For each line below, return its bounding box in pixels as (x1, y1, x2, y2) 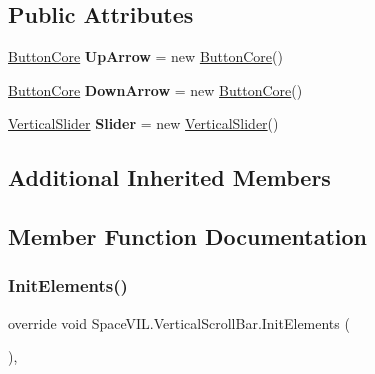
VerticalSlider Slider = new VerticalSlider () (8, 113, 279, 134)
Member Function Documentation (8, 221, 368, 252)
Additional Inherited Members (8, 162, 331, 193)
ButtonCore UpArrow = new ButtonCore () (8, 46, 283, 67)
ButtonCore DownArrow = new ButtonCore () (8, 79, 303, 100)
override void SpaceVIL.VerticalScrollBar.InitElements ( (8, 312, 350, 333)
